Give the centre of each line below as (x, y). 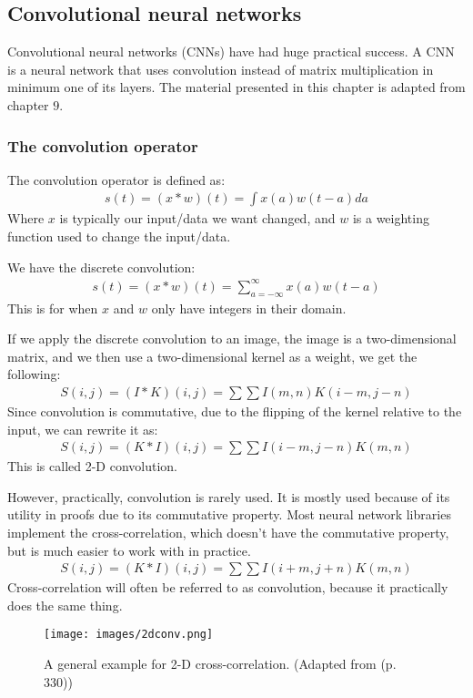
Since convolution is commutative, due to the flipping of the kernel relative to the (235, 411)
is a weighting (391, 218)
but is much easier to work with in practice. (129, 550)
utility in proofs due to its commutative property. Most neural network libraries (229, 514)
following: (34, 374)
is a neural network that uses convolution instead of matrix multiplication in (221, 69)
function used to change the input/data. (119, 236)
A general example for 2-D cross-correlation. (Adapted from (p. (220, 663)
